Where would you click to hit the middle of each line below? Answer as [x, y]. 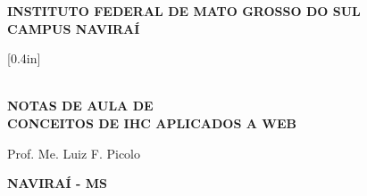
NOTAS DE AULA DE [80, 106]
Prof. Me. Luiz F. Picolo [74, 153]
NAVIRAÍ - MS [57, 183]
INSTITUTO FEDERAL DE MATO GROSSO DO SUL [184, 11]
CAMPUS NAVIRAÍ [74, 28]
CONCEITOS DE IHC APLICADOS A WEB [152, 122]
